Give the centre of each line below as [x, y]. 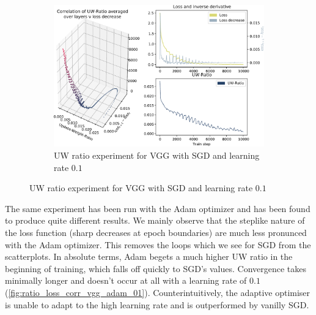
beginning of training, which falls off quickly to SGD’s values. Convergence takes [156, 268]
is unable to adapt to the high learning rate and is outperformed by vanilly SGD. [157, 304]
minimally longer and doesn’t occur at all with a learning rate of [126, 280]
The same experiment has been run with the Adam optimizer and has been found [158, 208]
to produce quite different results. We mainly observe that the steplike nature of [155, 220]
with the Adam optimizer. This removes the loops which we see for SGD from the [158, 244]
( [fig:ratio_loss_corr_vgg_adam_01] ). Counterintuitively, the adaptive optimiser [158, 292]
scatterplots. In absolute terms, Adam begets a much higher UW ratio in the [149, 256]
